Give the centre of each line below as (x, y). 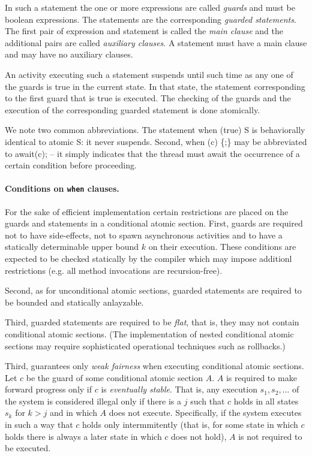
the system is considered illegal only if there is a (93, 401)
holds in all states (266, 401)
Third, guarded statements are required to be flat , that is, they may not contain (152, 322)
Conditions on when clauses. (62, 188)
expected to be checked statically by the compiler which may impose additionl (148, 258)
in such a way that (39, 425)
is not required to (270, 436)
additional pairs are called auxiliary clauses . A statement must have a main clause (156, 42)
